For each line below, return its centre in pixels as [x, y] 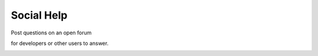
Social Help [39, 15]
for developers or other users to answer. [60, 43]
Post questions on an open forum [51, 33]
